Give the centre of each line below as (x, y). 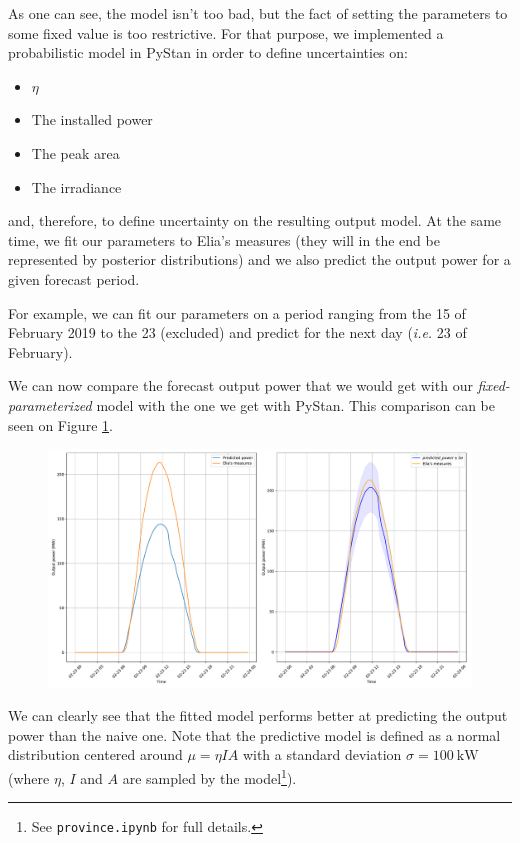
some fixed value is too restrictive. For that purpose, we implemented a (226, 32)
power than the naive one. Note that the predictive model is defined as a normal (254, 734)
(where (29, 777)
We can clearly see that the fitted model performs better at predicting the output (258, 715)
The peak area (75, 152)
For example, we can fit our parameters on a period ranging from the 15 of (237, 312)
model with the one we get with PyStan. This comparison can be (295, 404)
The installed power (92, 119)
